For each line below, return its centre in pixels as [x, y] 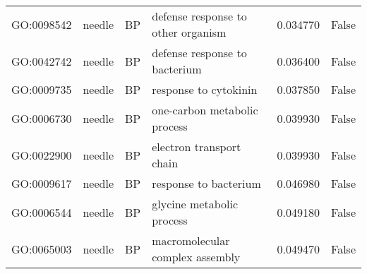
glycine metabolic [195, 204]
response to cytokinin [205, 89]
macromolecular [191, 240]
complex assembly [196, 257]
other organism [189, 32]
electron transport [197, 147]
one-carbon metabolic [205, 110]
